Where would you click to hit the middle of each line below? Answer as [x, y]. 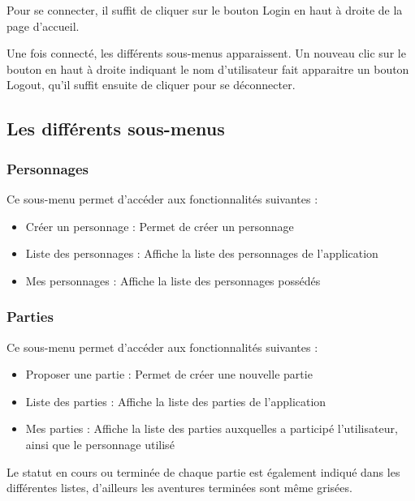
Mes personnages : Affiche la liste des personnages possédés [173, 280]
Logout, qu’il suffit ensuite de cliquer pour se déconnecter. [151, 85]
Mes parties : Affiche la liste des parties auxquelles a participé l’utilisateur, [212, 428]
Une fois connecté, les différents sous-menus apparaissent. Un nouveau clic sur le [206, 53]
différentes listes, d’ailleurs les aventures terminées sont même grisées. [179, 488]
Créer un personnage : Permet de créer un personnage [160, 226]
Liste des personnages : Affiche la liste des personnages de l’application [202, 253]
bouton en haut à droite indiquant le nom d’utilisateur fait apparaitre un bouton [208, 69]
